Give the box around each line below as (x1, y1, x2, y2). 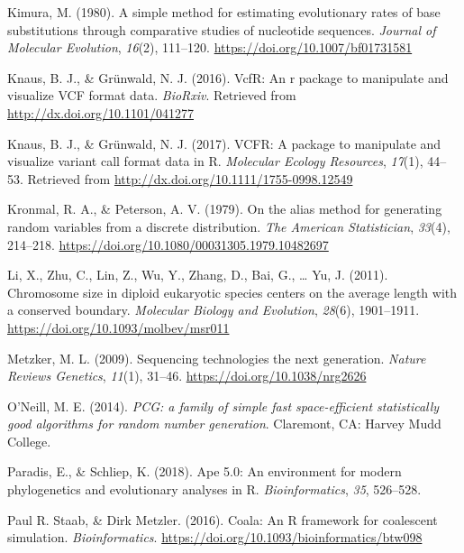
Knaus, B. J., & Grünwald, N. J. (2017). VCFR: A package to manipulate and (7, 134, 441, 152)
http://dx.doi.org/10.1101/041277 (7, 103, 194, 122)
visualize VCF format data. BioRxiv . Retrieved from (7, 86, 296, 105)
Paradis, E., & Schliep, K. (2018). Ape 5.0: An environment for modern (7, 462, 402, 481)
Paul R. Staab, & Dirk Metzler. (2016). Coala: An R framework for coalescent (7, 510, 438, 529)
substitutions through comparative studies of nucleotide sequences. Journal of (7, 20, 436, 39)
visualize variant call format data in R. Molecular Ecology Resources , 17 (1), (7, 152, 423, 171)
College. (7, 431, 51, 450)
